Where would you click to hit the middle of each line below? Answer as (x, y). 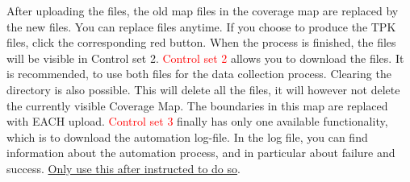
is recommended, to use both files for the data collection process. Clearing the (199, 74)
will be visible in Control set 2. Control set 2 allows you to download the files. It (205, 58)
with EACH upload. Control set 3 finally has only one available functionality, (197, 121)
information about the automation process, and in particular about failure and (201, 153)
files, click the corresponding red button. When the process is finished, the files (201, 42)
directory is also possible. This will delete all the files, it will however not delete (203, 89)
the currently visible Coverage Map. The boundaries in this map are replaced (197, 105)
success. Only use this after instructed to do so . (123, 168)
